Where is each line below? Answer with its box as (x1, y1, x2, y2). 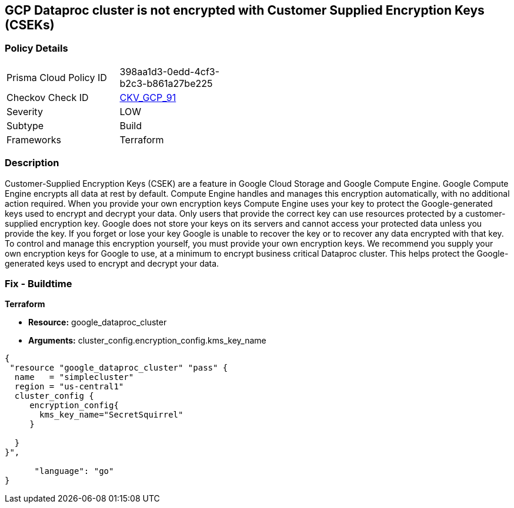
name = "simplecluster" (14, 372, 134, 382)
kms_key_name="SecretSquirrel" (39, 410, 183, 420)
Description (5, 157, 59, 169)
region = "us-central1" (14, 382, 124, 392)
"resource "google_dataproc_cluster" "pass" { (9, 363, 228, 373)
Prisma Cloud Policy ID (6, 71, 107, 83)
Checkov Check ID (6, 91, 89, 103)
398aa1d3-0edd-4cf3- (119, 65, 220, 78)
